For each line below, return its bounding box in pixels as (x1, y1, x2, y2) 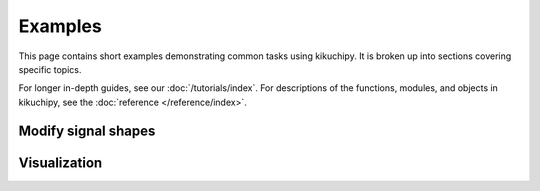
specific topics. (18, 63, 82, 75)
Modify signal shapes (18, 122, 156, 139)
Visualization (18, 154, 103, 171)
